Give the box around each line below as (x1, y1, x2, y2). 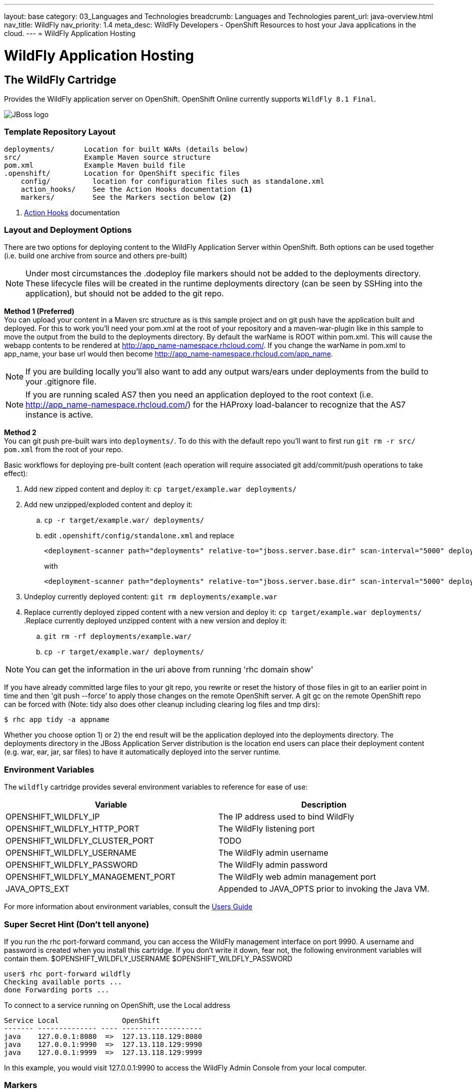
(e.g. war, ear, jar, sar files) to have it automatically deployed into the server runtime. (4, 748, 281, 757)
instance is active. (25, 410, 93, 420)
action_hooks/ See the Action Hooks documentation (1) (20, 185, 253, 193)
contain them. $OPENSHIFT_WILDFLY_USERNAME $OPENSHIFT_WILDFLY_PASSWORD (4, 954, 292, 963)
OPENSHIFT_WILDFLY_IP (5, 812, 100, 822)
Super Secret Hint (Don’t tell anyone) (4, 919, 149, 929)
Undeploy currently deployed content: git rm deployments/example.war (24, 592, 277, 601)
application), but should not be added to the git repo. (25, 288, 224, 299)
